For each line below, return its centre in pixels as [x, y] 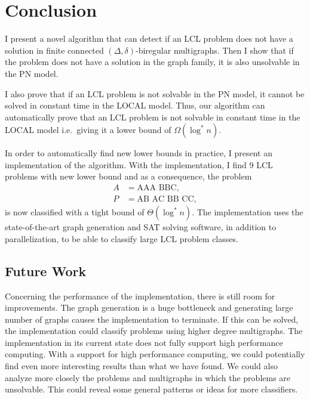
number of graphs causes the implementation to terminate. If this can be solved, [152, 319]
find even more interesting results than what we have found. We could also [141, 366]
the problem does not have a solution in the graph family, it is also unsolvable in [152, 62]
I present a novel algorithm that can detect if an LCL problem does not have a [149, 38]
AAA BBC [157, 188]
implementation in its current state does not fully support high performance [144, 342]
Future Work [46, 270]
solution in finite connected [54, 50]
